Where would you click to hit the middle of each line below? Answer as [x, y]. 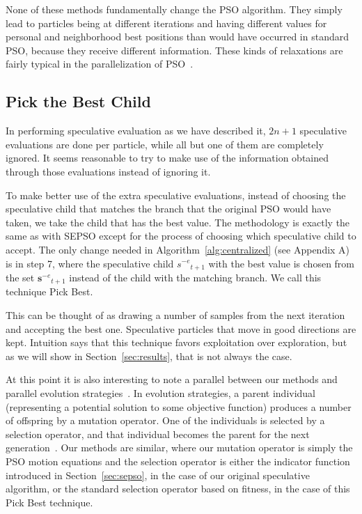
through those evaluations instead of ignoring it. [108, 171]
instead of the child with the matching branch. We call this [195, 277]
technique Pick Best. [49, 291]
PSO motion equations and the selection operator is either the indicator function [178, 461]
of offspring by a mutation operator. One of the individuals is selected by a [165, 420]
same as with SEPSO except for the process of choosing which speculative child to [181, 236]
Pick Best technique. [49, 502]
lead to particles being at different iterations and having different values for [166, 23]
